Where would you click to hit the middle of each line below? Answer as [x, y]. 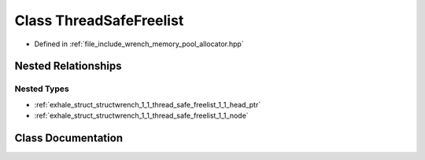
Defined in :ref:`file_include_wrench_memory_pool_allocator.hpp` [139, 44]
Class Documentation [69, 138]
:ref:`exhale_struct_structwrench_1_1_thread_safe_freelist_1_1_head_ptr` [148, 104]
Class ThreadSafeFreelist [99, 20]
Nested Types [42, 89]
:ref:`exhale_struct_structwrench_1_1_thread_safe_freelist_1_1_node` [141, 116]
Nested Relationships [68, 66]
